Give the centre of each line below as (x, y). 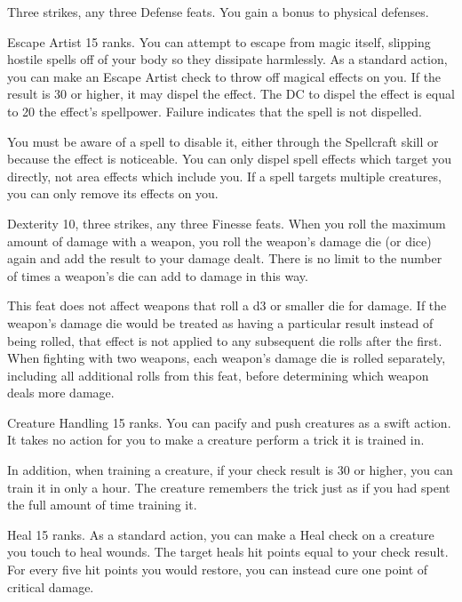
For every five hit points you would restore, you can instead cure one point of (218, 570)
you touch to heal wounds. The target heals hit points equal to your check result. (228, 552)
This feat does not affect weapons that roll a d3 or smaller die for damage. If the (227, 305)
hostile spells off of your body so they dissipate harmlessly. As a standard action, (227, 59)
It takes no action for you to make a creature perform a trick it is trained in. (216, 440)
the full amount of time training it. (102, 505)
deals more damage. (61, 393)
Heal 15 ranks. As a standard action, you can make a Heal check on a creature (221, 534)
